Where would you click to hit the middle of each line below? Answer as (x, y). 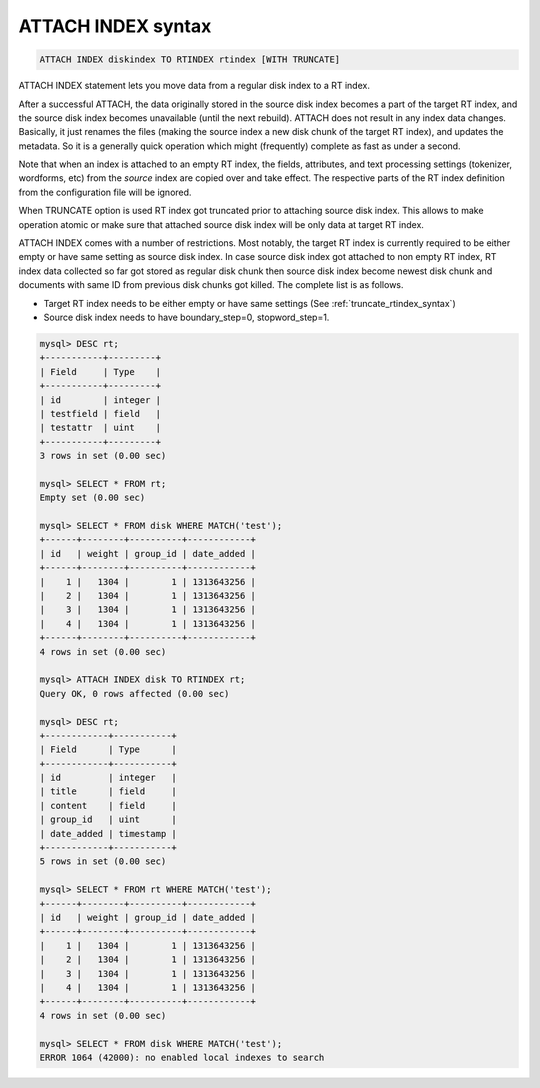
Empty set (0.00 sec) (92, 498)
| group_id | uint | (108, 819)
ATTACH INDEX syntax (115, 26)
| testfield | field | (100, 413)
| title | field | (108, 791)
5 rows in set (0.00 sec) (103, 861)
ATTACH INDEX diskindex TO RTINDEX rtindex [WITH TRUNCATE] (190, 59)
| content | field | (108, 805)
